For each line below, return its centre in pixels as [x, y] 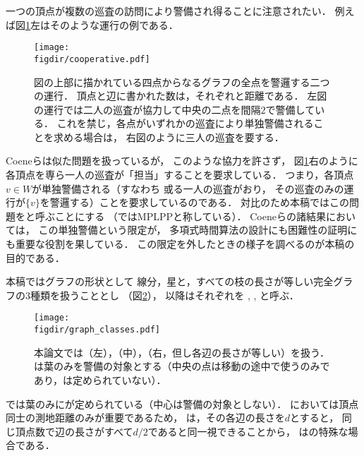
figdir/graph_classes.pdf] [97, 330]
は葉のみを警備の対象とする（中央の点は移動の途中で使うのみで [182, 366]
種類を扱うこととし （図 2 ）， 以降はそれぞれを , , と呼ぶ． [164, 295]
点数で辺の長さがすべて [79, 431]
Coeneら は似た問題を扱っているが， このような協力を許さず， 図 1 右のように [182, 161]
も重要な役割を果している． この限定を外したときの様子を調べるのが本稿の [180, 244]
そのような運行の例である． [114, 24]
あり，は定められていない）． [100, 379]
